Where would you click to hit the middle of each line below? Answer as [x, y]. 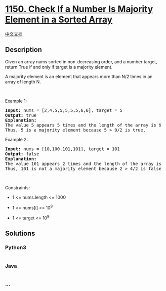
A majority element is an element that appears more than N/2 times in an [79, 76]
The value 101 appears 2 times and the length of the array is [83, 164]
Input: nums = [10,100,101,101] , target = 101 [62, 149]
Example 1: [16, 101]
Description [23, 50]
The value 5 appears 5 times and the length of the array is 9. [85, 125]
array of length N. [23, 82]
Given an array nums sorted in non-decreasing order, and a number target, [81, 62]
